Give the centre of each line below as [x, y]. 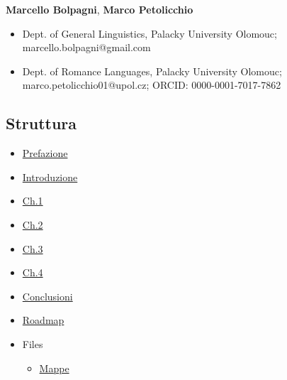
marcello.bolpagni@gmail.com [86, 47]
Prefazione [45, 153]
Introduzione [50, 177]
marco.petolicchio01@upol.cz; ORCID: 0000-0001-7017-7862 [152, 85]
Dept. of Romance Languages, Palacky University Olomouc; [152, 71]
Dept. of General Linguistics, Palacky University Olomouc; [150, 33]
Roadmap [43, 320]
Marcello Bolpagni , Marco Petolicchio [100, 9]
